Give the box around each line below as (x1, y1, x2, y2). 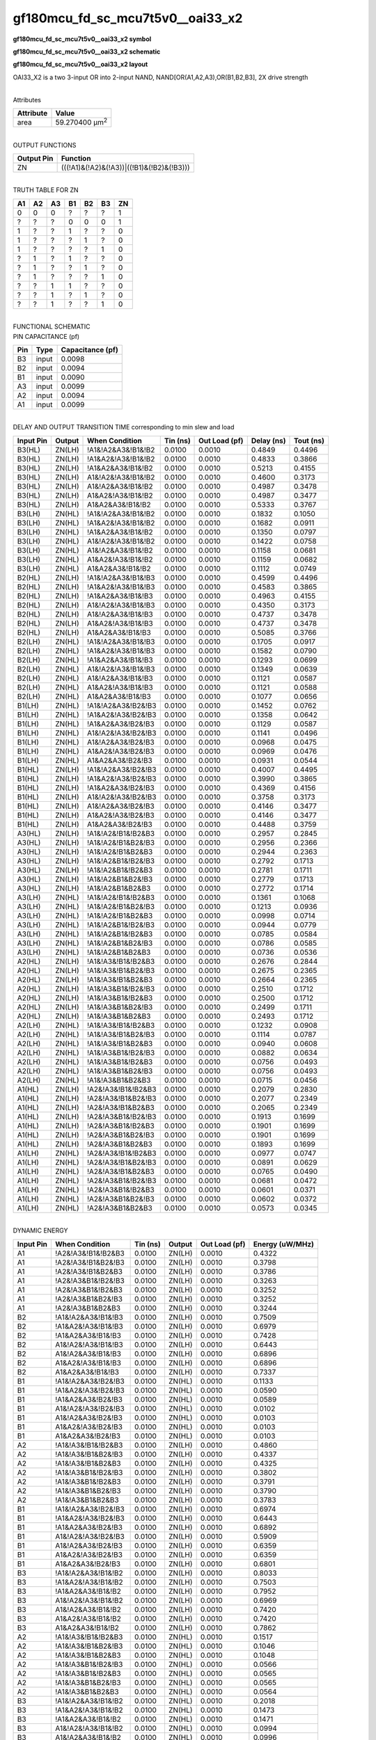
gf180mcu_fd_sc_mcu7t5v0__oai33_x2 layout (13, 60, 148, 69)
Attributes (13, 95, 42, 104)
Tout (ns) (293, 436, 325, 445)
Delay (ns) (251, 436, 286, 445)
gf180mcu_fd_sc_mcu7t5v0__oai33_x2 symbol (13, 35, 152, 43)
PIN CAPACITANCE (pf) (13, 332, 80, 340)
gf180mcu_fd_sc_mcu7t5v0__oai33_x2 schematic (13, 47, 161, 56)
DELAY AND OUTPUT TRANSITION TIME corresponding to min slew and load (13, 423, 235, 432)
